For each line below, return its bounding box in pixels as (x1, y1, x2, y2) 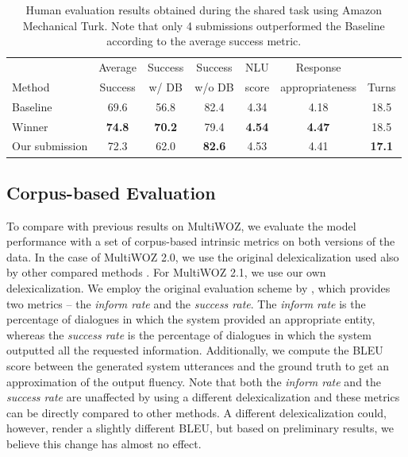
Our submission (12, 137, 88, 154)
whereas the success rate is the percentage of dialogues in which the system (6, 326, 371, 343)
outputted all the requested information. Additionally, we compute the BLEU (6, 342, 383, 358)
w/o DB (194, 78, 234, 95)
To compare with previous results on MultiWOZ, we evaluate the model (6, 217, 356, 234)
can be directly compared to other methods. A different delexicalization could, (6, 404, 387, 420)
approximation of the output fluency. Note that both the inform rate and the (6, 373, 382, 389)
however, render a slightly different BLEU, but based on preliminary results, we (6, 420, 395, 436)
